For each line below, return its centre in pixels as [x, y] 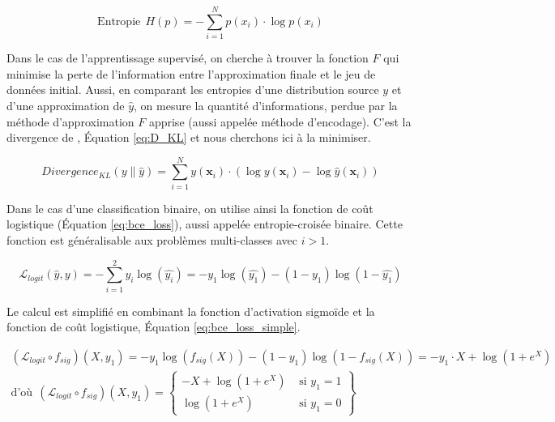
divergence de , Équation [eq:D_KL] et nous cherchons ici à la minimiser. [189, 137]
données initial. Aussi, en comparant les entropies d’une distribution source [193, 90]
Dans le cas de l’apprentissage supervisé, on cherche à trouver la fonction [188, 58]
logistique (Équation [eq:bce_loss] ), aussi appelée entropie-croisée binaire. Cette [205, 224]
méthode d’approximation [70, 121]
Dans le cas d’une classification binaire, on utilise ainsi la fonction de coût [190, 208]
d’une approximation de [66, 105]
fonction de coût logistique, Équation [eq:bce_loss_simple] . [154, 327]
